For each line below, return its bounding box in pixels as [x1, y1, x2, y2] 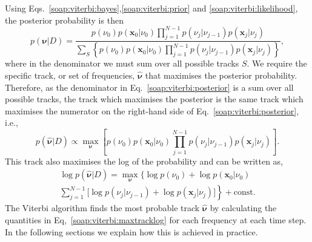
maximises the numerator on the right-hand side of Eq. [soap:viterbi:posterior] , [5, 104, 299, 117]
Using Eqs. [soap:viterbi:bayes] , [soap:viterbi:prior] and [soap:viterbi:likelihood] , [5, 2, 298, 14]
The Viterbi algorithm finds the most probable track [5, 201, 200, 214]
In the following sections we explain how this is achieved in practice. [5, 225, 258, 238]
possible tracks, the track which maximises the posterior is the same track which [5, 93, 304, 105]
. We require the [247, 57, 307, 70]
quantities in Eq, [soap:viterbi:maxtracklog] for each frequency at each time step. [5, 214, 307, 226]
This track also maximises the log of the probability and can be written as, [5, 154, 283, 167]
